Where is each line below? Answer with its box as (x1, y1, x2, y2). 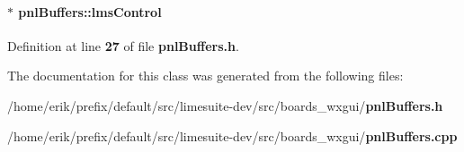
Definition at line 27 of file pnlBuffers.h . (7, 36, 239, 55)
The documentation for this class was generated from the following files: (7, 66, 404, 85)
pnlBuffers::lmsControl (18, 2, 162, 21)
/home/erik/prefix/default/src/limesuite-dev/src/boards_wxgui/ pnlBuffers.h (7, 96, 443, 114)
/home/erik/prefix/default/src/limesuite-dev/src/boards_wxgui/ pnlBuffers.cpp (7, 126, 458, 145)
